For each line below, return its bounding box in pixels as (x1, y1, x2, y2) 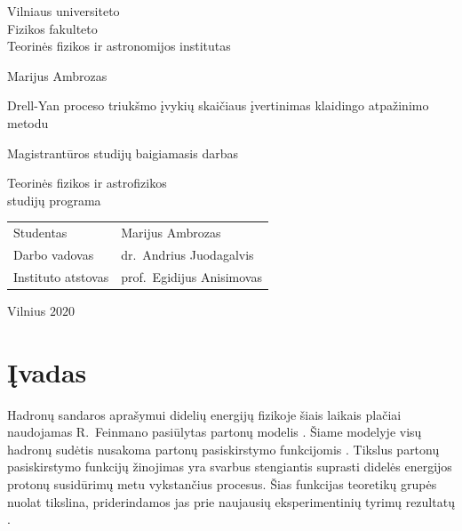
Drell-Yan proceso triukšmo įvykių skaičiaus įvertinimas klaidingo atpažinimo (7, 96, 429, 115)
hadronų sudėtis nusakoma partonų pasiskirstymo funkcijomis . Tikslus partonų (7, 439, 440, 458)
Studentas (13, 223, 68, 242)
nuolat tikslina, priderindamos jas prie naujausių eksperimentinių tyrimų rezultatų (7, 492, 455, 511)
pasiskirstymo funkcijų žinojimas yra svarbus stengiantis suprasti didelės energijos (7, 457, 452, 476)
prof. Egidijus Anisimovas (121, 267, 262, 286)
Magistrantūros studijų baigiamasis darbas (7, 143, 239, 162)
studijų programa (7, 190, 101, 209)
